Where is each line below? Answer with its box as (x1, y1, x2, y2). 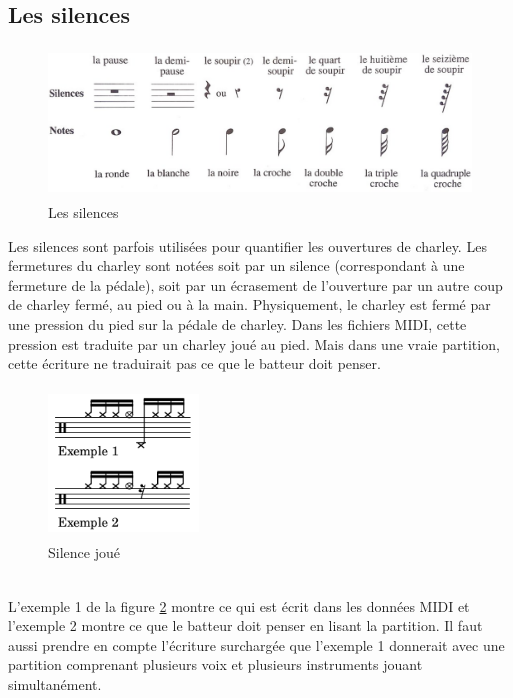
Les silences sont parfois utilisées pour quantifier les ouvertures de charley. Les (8, 235, 487, 256)
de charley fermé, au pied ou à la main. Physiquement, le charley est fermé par (8, 294, 491, 315)
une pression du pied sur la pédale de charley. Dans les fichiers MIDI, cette (8, 313, 467, 334)
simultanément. (8, 674, 102, 695)
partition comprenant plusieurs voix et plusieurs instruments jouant (8, 654, 423, 675)
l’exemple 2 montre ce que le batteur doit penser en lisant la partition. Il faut (8, 615, 483, 636)
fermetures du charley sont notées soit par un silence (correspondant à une (8, 255, 465, 276)
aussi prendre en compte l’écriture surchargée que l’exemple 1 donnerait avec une (8, 634, 505, 655)
